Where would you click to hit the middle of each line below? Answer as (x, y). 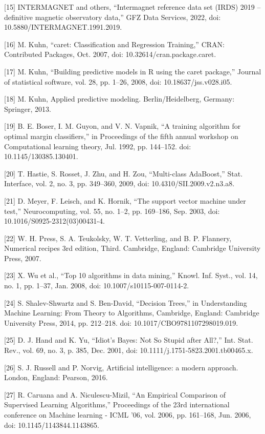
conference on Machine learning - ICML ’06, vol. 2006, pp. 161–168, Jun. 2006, (128, 415)
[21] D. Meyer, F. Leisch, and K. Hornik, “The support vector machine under (125, 200)
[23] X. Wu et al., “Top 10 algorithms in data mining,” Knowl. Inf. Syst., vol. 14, (131, 275)
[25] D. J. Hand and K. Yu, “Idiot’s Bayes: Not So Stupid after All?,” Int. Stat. (129, 340)
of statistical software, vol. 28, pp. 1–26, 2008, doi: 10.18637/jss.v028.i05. (118, 81)
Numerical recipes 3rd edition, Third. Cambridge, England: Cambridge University (132, 248)
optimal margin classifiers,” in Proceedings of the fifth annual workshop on (121, 136)
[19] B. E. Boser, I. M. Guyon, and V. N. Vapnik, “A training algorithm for (123, 126)
